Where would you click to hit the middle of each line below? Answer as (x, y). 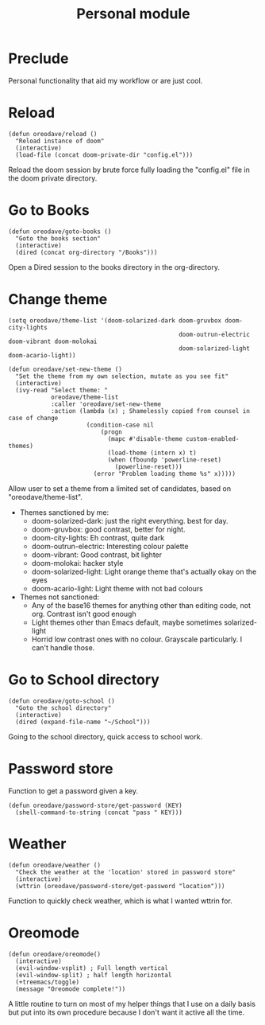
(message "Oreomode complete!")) (71, 989)
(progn (111, 432)
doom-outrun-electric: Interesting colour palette (110, 546)
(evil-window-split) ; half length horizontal (94, 975)
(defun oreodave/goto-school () (61, 701)
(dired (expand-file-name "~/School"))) (83, 722)
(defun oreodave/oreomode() (55, 954)
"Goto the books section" (58, 238)
